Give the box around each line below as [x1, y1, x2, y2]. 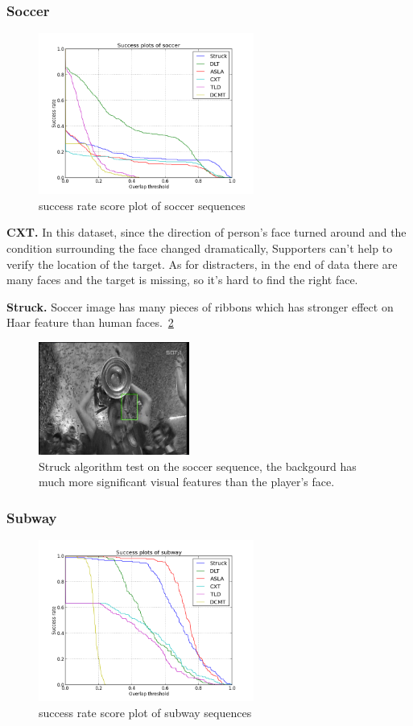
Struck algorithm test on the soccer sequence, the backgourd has [39, 457, 357, 474]
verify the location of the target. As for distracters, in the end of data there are [6, 255, 398, 272]
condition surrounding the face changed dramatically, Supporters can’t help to [6, 239, 393, 256]
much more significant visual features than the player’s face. [39, 473, 335, 490]
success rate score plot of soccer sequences [39, 196, 246, 213]
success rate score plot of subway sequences [39, 703, 252, 720]
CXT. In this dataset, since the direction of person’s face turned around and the [6, 224, 407, 241]
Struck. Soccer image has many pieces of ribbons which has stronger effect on [6, 298, 394, 315]
